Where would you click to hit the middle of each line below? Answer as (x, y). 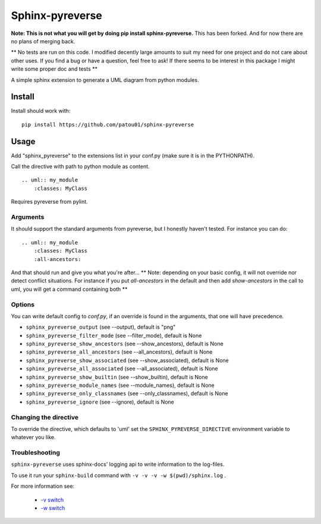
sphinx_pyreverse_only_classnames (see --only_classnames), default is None (127, 393)
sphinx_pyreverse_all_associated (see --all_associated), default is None (122, 369)
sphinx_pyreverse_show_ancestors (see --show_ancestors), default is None (125, 344)
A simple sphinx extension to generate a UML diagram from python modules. (105, 80)
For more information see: (43, 486)
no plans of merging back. (43, 41)
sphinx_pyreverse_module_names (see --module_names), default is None (120, 385)
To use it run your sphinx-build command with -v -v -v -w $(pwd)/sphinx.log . (118, 475)
